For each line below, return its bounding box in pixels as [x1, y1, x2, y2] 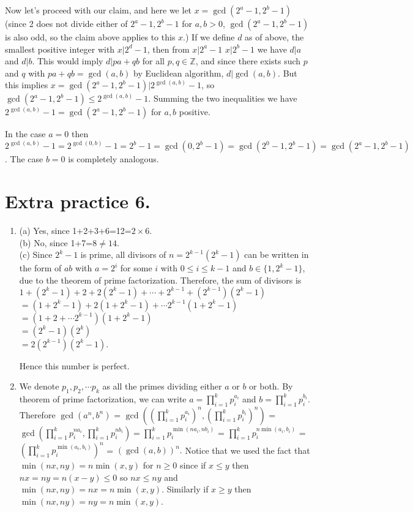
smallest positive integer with [5, 42, 115, 55]
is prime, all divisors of [80, 248, 166, 261]
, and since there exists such [195, 55, 301, 67]
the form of [19, 262, 62, 274]
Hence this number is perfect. [19, 359, 130, 372]
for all [142, 55, 165, 67]
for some [120, 262, 152, 274]
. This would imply [32, 55, 103, 67]
